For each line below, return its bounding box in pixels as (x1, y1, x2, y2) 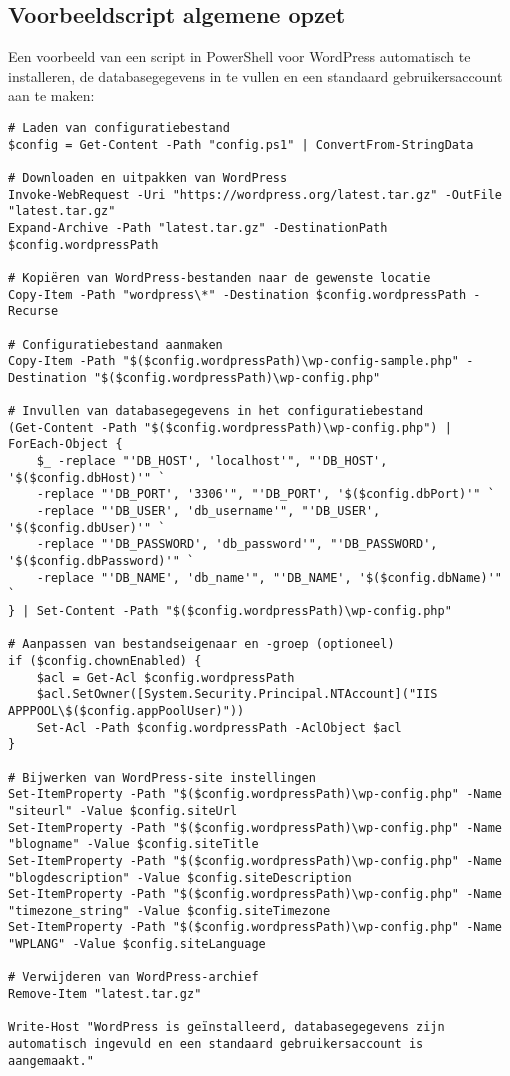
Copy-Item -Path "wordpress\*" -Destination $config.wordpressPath (8, 287, 467, 302)
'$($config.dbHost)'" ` (8, 470, 166, 485)
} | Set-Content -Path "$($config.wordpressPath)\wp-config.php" (8, 604, 452, 619)
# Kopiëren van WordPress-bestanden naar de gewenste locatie (8, 270, 431, 285)
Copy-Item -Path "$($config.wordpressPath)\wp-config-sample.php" (8, 354, 460, 369)
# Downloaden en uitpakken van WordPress (8, 170, 288, 185)
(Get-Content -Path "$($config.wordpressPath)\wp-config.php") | (8, 420, 452, 435)
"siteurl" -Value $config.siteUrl (8, 803, 238, 818)
